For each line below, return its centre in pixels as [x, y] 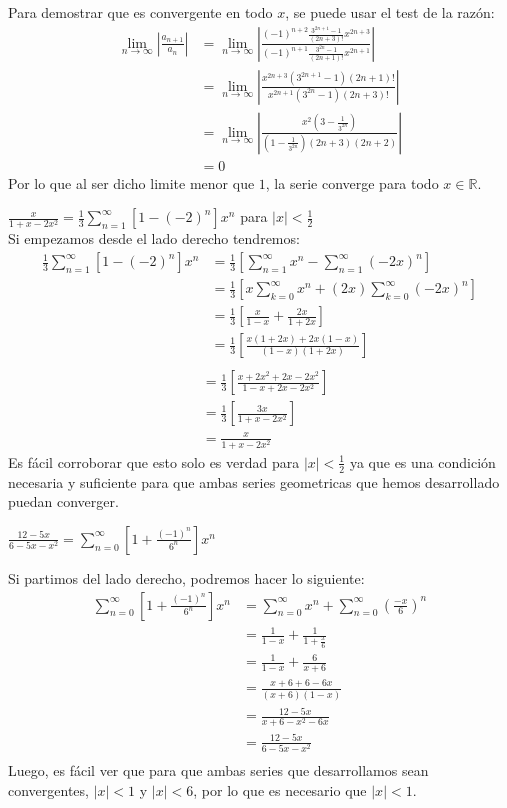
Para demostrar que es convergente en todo [140, 12]
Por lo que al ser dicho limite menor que [131, 182]
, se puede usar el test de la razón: [390, 12]
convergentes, [48, 789]
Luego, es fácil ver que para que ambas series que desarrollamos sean [218, 770]
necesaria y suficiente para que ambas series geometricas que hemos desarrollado [254, 481]
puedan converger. [63, 501]
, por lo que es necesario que [280, 789]
